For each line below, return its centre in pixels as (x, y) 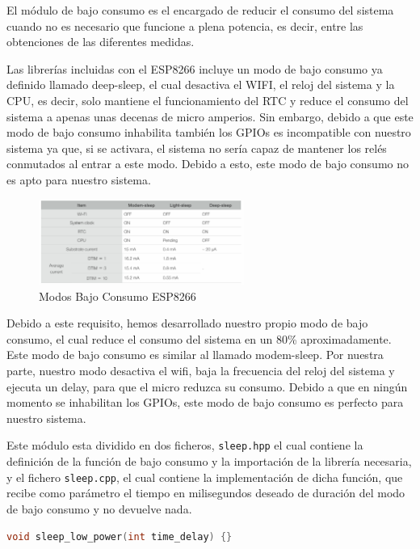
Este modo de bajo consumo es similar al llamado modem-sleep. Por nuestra (195, 355)
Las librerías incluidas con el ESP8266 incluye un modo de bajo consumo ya (195, 68)
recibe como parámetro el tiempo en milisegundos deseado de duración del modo (206, 493)
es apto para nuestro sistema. (79, 179)
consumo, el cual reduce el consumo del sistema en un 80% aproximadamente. (199, 338)
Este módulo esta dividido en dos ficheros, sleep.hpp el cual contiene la (185, 445)
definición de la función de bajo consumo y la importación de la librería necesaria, (209, 461)
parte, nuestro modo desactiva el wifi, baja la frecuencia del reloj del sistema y (201, 371)
